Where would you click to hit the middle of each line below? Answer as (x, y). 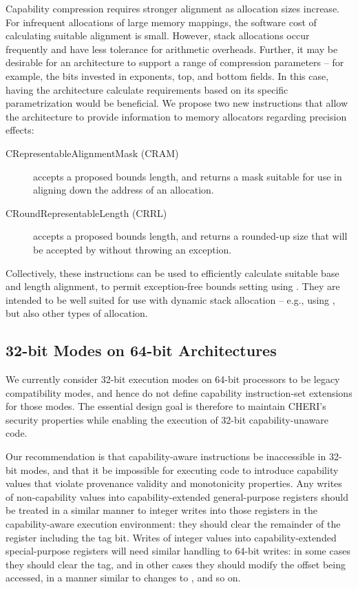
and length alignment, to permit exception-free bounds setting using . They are (173, 286)
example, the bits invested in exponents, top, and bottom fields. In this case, (167, 75)
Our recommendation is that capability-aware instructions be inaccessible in (166, 456)
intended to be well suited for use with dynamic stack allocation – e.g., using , (170, 299)
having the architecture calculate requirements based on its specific (147, 89)
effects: (20, 130)
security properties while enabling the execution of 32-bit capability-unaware (167, 419)
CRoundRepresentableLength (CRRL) (86, 213)
